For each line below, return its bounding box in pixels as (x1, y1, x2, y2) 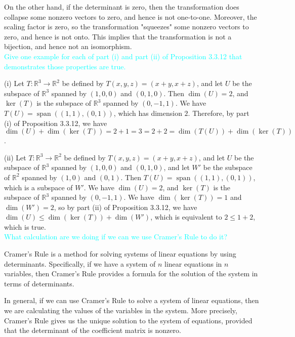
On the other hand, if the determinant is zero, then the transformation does (4, 2, 239, 12)
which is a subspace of (4, 182, 73, 192)
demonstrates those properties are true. (4, 61, 126, 71)
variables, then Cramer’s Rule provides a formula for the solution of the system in (4, 268, 258, 279)
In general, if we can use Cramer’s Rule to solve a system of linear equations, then (4, 295, 259, 306)
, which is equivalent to (150, 212, 222, 222)
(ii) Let (4, 152, 26, 162)
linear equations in (164, 258, 222, 269)
